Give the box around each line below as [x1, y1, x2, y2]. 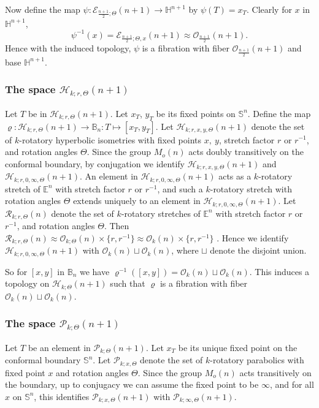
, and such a [157, 182, 203, 195]
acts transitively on [239, 366, 312, 379]
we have [79, 265, 110, 278]
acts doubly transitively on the [188, 145, 304, 158]
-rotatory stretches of [121, 206, 201, 219]
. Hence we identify [217, 231, 289, 244]
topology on [5, 277, 50, 290]
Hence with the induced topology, [5, 42, 131, 55]
